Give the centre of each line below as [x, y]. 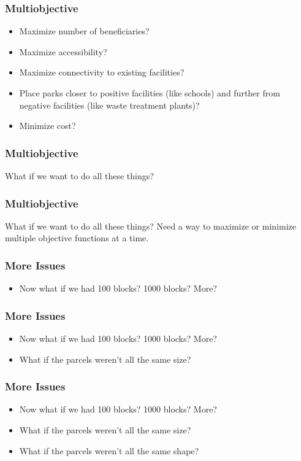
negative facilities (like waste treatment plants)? [109, 105]
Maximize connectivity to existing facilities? [102, 72]
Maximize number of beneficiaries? [84, 31]
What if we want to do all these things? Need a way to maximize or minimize [150, 226]
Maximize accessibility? [63, 51]
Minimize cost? [48, 126]
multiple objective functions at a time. [77, 238]
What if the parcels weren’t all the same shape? [109, 450]
